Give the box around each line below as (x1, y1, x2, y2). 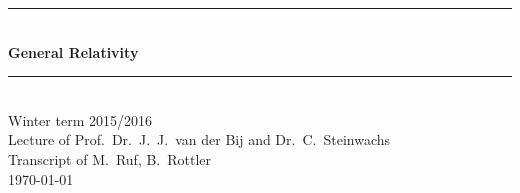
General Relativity (8, 41, 139, 62)
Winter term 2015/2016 (8, 109, 152, 130)
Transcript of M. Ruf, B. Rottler (8, 148, 212, 169)
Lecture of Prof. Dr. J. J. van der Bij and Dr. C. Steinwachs (8, 129, 391, 150)
